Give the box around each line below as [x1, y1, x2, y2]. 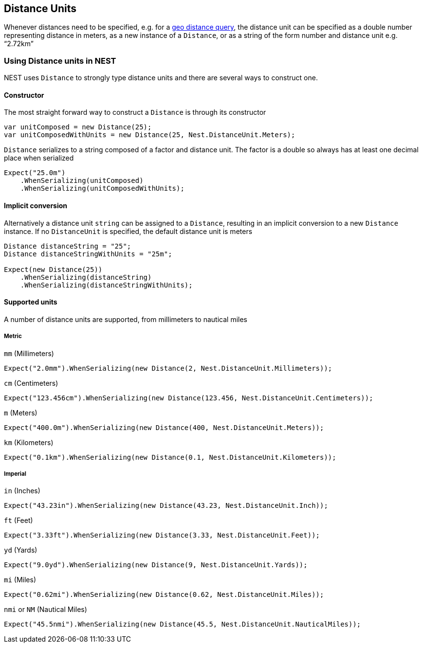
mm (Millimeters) [4, 349, 54, 358]
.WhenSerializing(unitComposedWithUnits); [20, 184, 184, 193]
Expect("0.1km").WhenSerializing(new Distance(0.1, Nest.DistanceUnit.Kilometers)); [4, 453, 336, 461]
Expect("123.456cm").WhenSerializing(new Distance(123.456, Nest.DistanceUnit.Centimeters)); [4, 394, 373, 402]
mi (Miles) [4, 575, 36, 584]
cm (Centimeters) [4, 378, 58, 387]
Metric [4, 333, 22, 340]
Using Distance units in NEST [4, 55, 116, 66]
